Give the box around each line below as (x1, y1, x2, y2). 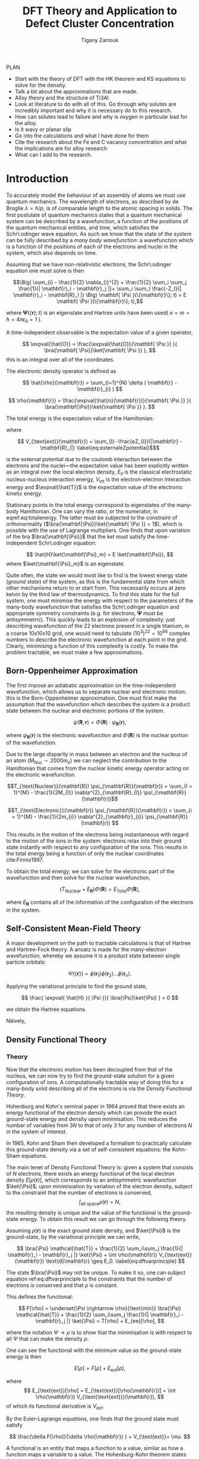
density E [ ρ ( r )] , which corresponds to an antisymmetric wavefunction (6, 1176, 176, 1184)
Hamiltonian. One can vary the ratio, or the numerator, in (20, 508, 158, 515)
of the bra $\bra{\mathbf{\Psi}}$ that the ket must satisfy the (6, 533, 156, 540)
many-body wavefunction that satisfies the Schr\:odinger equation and (6, 603, 179, 610)
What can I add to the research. (14, 151, 92, 158)
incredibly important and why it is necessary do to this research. (14, 107, 172, 114)
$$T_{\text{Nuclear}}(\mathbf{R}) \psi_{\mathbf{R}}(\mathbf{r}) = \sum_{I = (7, 782, 193, 790)
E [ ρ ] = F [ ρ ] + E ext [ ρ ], (74, 1364, 126, 1373)
